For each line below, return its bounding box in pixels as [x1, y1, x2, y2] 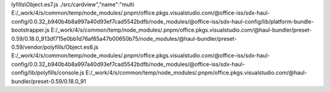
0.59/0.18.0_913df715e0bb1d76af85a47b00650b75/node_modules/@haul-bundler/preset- [11, 35, 237, 42]
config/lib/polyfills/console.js [11, 69, 85, 76]
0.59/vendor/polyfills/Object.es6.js [11, 43, 99, 51]
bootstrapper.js [11, 26, 50, 34]
